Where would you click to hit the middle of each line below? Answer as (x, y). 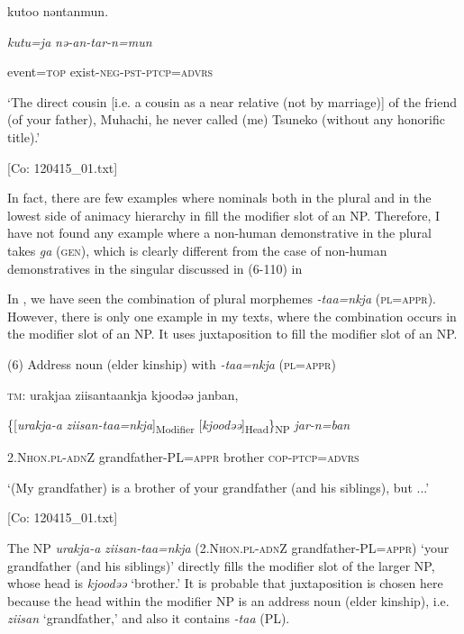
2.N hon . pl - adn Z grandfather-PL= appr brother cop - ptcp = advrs (183, 457)
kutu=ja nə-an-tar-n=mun (80, 41)
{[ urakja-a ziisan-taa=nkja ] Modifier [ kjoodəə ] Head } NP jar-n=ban (179, 426)
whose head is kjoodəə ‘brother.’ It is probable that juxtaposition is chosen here (225, 583)
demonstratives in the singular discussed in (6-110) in (155, 268)
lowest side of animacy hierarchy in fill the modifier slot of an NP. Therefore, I (224, 215)
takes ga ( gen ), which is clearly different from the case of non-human (197, 250)
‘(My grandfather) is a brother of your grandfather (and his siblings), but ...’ (218, 487)
